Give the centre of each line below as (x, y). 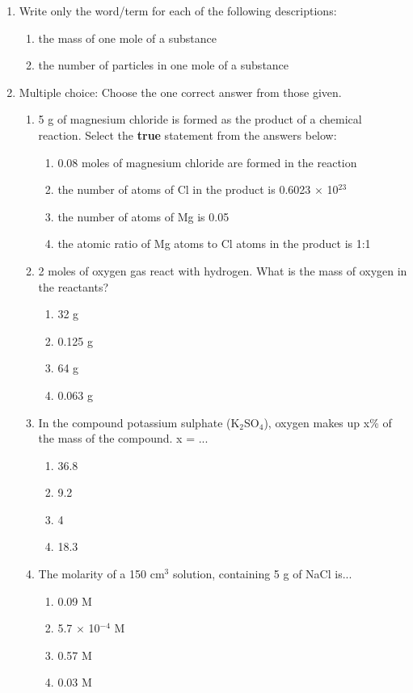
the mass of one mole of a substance (127, 38)
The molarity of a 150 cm (101, 574)
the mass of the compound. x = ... (123, 438)
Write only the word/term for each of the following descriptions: (178, 10)
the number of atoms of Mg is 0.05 (143, 216)
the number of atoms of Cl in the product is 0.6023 (184, 189)
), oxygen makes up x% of (328, 422)
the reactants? (74, 286)
